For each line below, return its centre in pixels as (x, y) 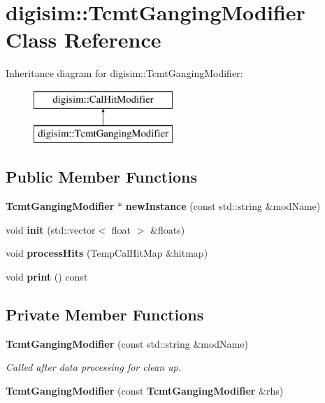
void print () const (47, 277)
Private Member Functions (105, 314)
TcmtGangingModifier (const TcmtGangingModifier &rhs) (145, 391)
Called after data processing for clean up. (94, 367)
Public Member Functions (101, 177)
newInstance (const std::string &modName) (223, 206)
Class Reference (84, 40)
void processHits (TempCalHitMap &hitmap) (107, 253)
